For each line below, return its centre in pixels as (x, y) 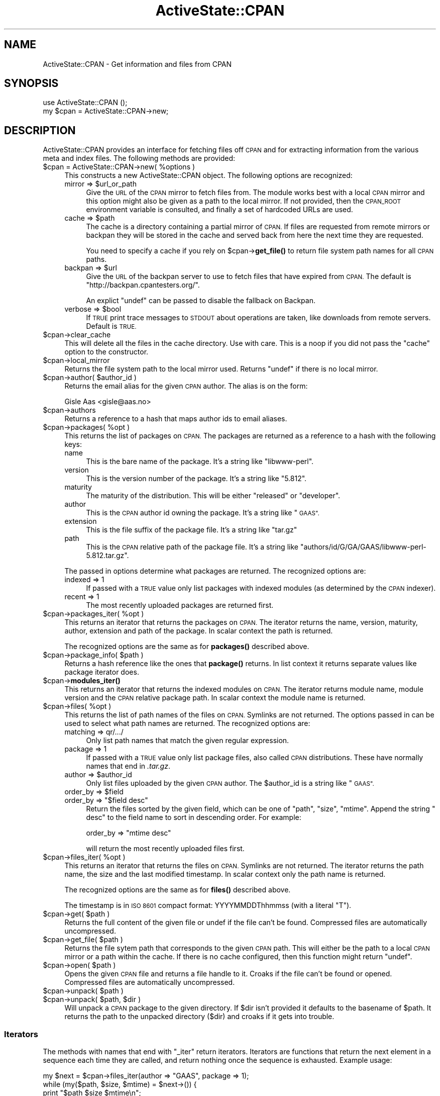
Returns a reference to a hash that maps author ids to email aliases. (176, 419)
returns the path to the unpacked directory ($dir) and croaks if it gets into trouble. (199, 1017)
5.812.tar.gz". (107, 556)
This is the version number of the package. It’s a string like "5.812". (196, 479)
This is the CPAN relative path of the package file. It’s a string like (192, 547)
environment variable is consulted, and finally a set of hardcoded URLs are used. (219, 210)
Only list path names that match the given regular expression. (188, 741)
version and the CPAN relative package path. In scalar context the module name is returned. (215, 698)
